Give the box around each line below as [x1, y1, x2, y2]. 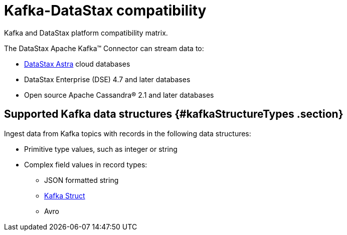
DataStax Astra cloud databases [24, 59, 130, 68]
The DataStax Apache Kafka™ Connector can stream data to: [4, 44, 204, 53]
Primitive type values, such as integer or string [24, 144, 178, 153]
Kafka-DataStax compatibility [4, 2, 207, 19]
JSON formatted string [44, 175, 119, 184]
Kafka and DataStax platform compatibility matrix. [4, 28, 168, 37]
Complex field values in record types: [24, 160, 147, 169]
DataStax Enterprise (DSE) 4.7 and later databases [24, 75, 191, 84]
